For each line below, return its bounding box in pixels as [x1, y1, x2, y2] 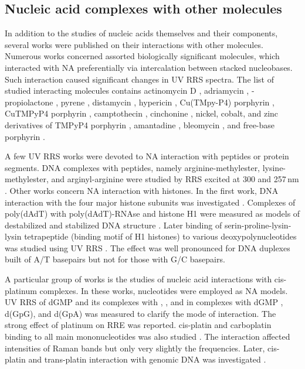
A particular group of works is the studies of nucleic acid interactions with [5, 273, 272, 285]
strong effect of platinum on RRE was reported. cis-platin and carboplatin [5, 319, 272, 331]
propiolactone [5, 95, 53, 108]
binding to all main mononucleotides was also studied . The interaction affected [5, 330, 290, 343]
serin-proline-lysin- [224, 218, 292, 231]
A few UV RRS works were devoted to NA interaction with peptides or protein [5, 150, 289, 162]
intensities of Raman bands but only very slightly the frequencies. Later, [5, 341, 265, 354]
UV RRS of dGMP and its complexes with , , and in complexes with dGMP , [5, 296, 283, 308]
